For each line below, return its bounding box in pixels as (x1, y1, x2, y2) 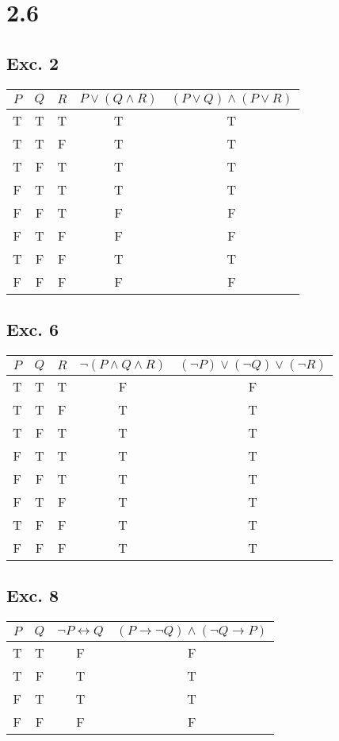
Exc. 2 (6, 50, 59, 75)
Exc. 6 (6, 316, 59, 341)
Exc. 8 (6, 583, 59, 608)
